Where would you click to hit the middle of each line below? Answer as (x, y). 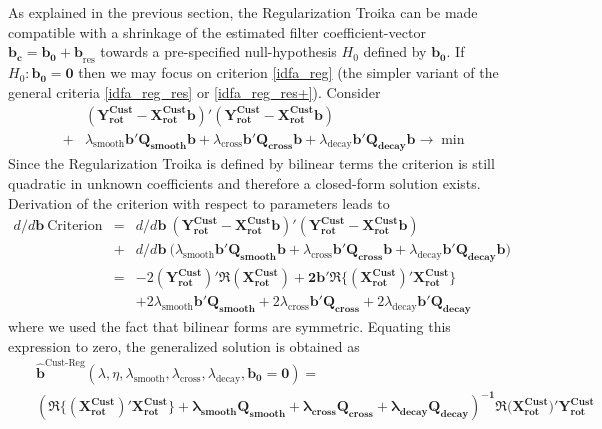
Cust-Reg (64, 363)
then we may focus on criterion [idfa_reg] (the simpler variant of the (288, 72)
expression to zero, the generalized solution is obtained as (184, 345)
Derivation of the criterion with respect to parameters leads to (199, 202)
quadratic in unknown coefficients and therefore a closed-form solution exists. (244, 183)
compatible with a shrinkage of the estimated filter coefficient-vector (217, 31)
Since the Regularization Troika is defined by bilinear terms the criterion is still (251, 163)
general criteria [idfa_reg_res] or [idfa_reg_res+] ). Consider (194, 92)
